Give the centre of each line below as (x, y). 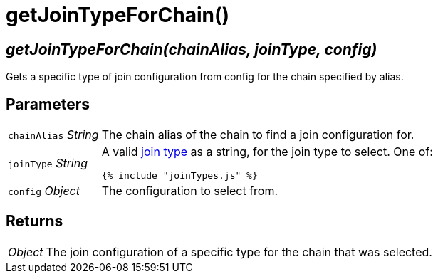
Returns (35, 221)
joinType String (48, 163)
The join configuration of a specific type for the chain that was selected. (239, 252)
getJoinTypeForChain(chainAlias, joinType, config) (192, 49)
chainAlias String (53, 135)
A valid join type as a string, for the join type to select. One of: (267, 152)
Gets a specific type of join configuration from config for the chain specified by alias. (205, 77)
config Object (44, 191)
